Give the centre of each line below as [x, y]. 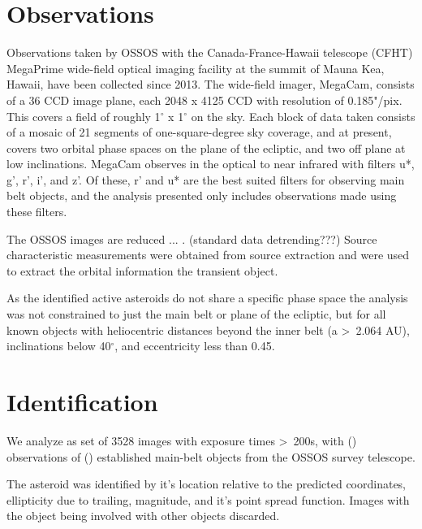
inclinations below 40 [59, 346]
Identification [82, 401]
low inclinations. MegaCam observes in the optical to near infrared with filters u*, [211, 164]
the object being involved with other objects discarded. [143, 516]
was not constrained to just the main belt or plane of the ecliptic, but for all [196, 314]
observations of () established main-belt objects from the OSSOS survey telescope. [211, 456]
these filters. [37, 212]
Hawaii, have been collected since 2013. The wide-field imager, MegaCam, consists [211, 84]
